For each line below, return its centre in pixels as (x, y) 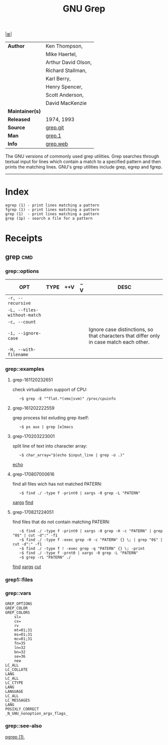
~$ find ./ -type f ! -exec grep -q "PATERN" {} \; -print (82, 549)
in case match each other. (119, 342)
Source (16, 127)
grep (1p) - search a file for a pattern (49, 219)
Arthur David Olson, (69, 62)
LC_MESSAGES (17, 700)
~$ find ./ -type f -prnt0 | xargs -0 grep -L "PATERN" (79, 553)
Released (19, 119)
